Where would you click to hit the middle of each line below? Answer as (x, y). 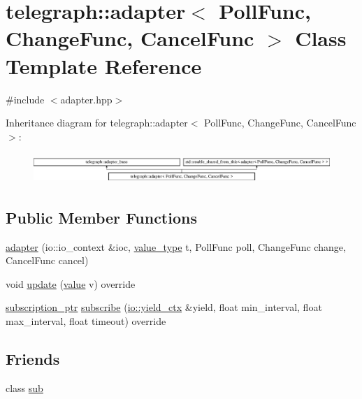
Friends (33, 359)
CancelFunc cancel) (47, 260)
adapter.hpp (86, 99)
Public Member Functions (101, 217)
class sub (24, 387)
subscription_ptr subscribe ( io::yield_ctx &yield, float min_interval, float (164, 307)
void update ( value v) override (71, 283)
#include (25, 99)
